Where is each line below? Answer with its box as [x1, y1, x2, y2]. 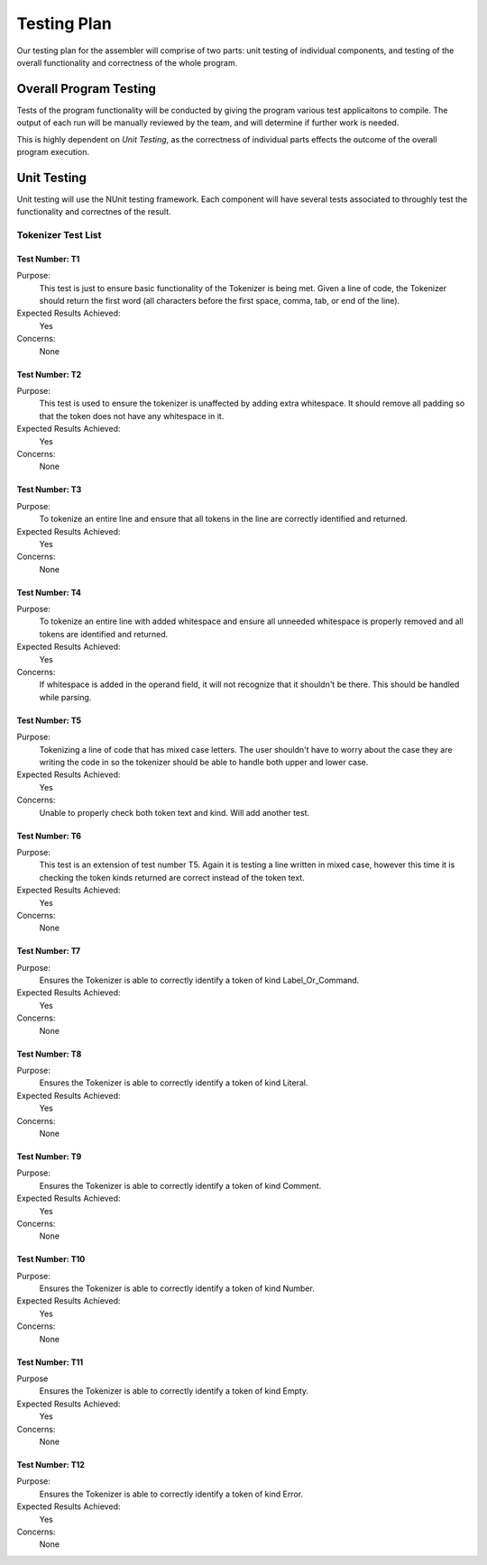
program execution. [16, 147, 90, 158]
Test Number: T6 [16, 830, 81, 841]
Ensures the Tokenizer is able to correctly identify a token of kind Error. [39, 1488, 304, 1499]
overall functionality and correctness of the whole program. [16, 57, 238, 68]
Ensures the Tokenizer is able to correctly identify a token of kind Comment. [39, 1180, 322, 1191]
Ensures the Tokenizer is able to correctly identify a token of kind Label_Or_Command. [39, 975, 360, 986]
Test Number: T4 [16, 587, 81, 598]
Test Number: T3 [16, 484, 82, 495]
